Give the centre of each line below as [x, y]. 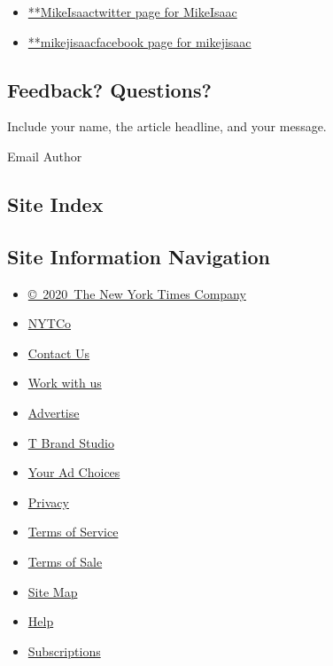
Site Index [55, 204]
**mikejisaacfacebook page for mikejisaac [139, 41]
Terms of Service [73, 532]
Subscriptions [64, 650]
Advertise [54, 412]
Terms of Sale [65, 561]
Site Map [53, 591]
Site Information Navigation [139, 256]
